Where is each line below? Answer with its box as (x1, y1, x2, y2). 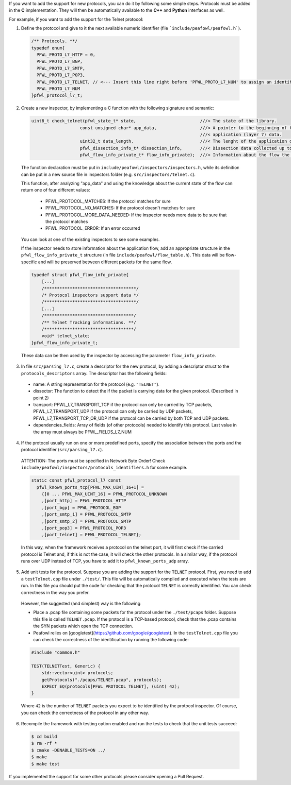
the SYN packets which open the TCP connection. (33, 623, 133, 629)
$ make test (31, 761, 60, 767)
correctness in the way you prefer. (21, 589, 90, 595)
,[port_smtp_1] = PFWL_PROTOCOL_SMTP (41, 512, 131, 517)
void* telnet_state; (41, 333, 91, 339)
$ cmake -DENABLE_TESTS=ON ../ (31, 747, 106, 753)
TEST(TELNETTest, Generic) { (31, 663, 101, 669)
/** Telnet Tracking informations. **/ (41, 320, 137, 325)
